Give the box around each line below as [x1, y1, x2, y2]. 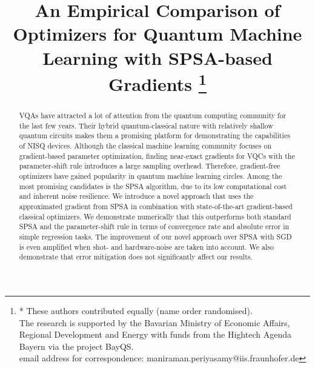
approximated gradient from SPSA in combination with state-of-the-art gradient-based [19, 201, 293, 211]
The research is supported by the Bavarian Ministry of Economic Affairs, [19, 316, 290, 329]
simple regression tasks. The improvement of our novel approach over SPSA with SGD [19, 231, 292, 241]
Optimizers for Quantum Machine [13, 21, 302, 46]
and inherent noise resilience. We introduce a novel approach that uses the [19, 191, 254, 201]
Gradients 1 [108, 69, 207, 96]
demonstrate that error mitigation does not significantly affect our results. [19, 252, 253, 262]
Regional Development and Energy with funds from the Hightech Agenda [19, 328, 291, 341]
